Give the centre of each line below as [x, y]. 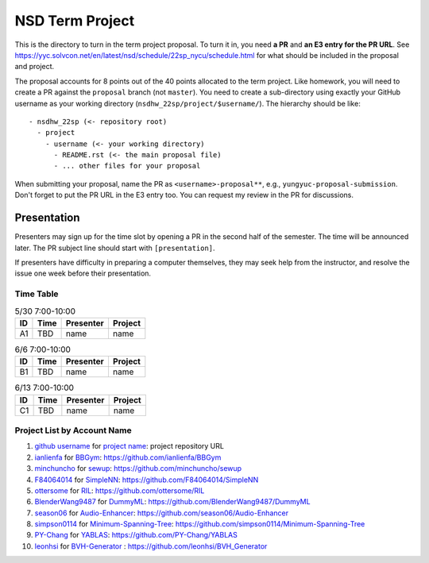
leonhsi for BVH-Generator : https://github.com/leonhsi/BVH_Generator [151, 546]
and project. [35, 67]
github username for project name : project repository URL [129, 446]
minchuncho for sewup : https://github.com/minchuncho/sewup [138, 469]
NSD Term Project [75, 21]
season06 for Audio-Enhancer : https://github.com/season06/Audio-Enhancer [162, 513]
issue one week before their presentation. [83, 273]
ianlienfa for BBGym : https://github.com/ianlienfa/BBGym [128, 457]
